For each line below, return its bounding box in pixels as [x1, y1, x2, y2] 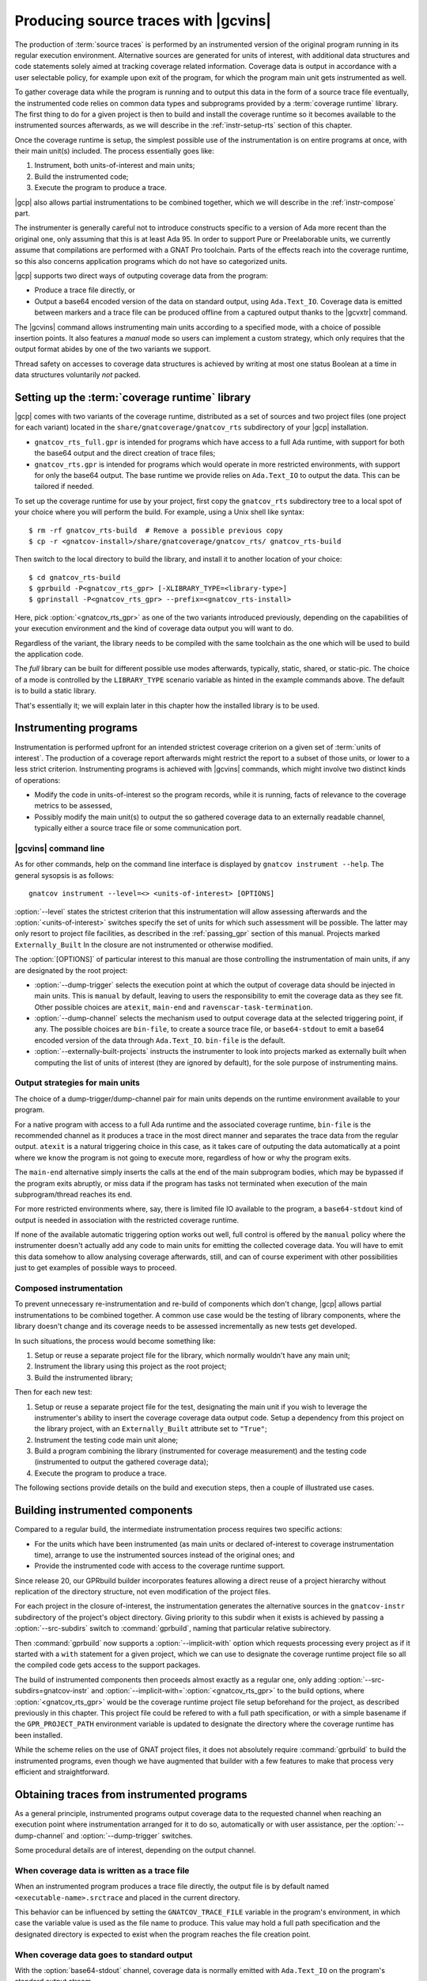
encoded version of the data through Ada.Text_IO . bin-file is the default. [34, 1035, 286, 1045]
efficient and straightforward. [14, 1767, 110, 1777]
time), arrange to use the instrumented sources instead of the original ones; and [34, 1550, 296, 1559]
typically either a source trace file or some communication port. [34, 823, 242, 833]
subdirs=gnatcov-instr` [14, 1686, 90, 1696]
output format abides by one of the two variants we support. [14, 345, 211, 354]
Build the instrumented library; [34, 1372, 134, 1382]
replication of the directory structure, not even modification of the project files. [14, 1587, 271, 1597]
